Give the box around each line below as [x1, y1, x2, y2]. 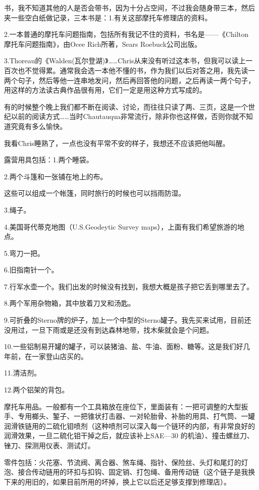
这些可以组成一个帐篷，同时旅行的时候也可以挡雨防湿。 [4, 188, 185, 198]
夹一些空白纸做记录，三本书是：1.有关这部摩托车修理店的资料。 [4, 12, 212, 22]
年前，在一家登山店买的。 [4, 351, 88, 361]
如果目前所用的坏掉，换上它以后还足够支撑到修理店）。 [52, 476, 231, 487]
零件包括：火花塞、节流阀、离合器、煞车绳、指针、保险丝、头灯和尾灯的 [4, 457, 241, 467]
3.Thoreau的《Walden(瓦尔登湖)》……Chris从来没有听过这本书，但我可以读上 [4, 55, 246, 66]
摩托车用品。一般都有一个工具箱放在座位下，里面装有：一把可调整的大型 [4, 401, 241, 411]
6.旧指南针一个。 [4, 264, 58, 275]
